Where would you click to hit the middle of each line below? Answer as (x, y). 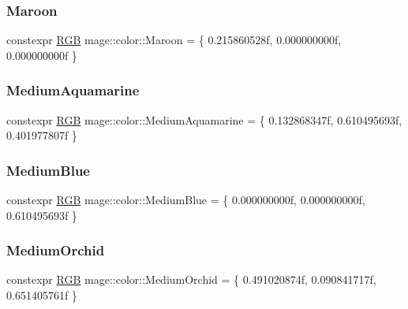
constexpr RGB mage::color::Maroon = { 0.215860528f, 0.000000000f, (174, 40)
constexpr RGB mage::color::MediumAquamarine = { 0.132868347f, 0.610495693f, (204, 119)
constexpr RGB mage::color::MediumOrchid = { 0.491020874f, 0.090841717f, (191, 279)
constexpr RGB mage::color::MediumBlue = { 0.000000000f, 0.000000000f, (186, 200)
